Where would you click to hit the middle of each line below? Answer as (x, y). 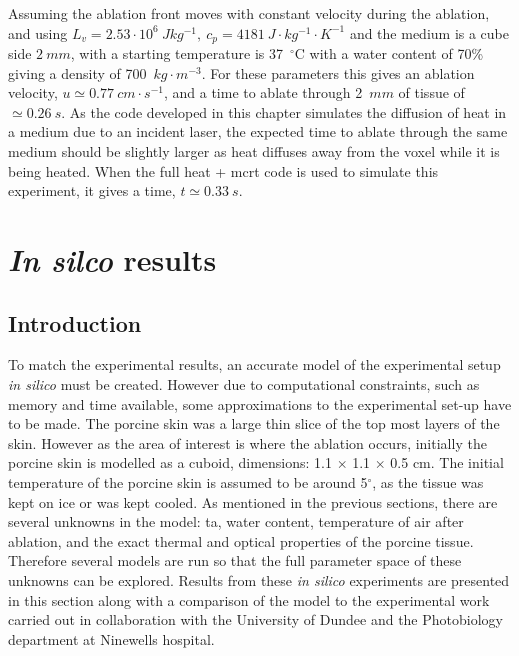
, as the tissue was (428, 481)
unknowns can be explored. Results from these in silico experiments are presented (259, 579)
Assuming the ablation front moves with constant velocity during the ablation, (249, 13)
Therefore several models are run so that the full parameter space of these (235, 560)
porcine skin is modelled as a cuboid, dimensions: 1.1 (170, 462)
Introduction (75, 322)
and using (38, 32)
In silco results (112, 259)
